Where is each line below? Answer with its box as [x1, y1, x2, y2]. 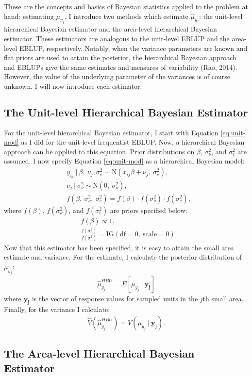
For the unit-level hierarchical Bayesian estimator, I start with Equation [4, 127, 218, 137]
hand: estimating [4, 11, 54, 21]
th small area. [202, 293, 244, 303]
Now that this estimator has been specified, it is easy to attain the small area [4, 242, 234, 252]
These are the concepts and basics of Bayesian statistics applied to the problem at [4, 1, 248, 11]
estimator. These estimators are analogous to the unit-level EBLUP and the [4, 33, 230, 43]
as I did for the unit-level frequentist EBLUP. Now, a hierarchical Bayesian [21, 137, 245, 147]
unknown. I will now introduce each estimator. [4, 81, 142, 91]
